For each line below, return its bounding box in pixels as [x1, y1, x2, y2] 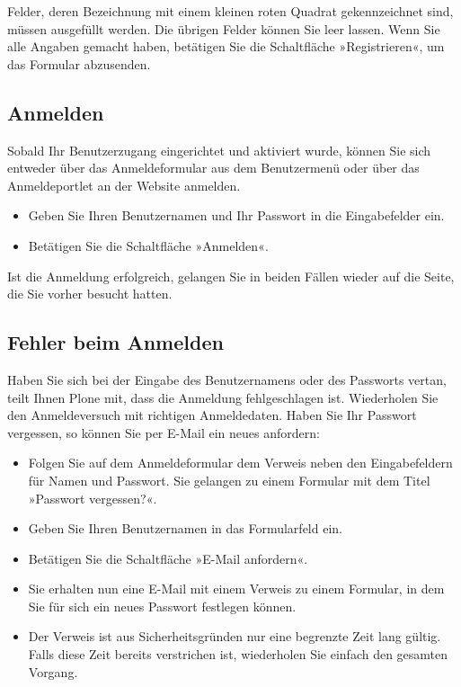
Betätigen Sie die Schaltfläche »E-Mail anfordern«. [28, 549, 308, 567]
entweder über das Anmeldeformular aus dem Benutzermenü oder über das [7, 158, 420, 177]
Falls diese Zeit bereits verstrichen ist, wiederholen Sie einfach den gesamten [28, 645, 448, 664]
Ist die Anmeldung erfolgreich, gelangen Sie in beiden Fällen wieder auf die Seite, [7, 266, 455, 285]
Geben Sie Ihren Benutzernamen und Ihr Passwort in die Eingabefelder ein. [28, 206, 445, 225]
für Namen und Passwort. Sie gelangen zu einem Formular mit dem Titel [28, 470, 430, 489]
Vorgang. [28, 662, 78, 681]
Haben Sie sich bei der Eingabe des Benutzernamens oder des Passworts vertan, [7, 370, 447, 388]
